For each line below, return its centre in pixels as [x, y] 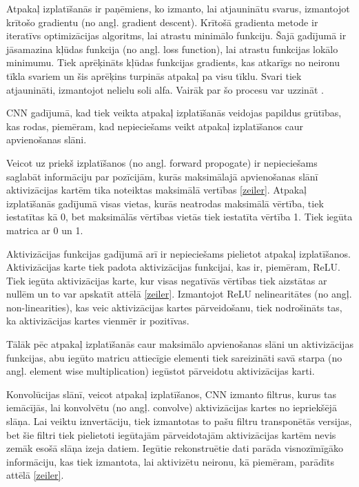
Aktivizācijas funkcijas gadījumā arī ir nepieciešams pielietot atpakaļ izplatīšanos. [178, 253]
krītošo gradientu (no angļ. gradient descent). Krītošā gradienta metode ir [162, 22]
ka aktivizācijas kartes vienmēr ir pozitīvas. [98, 321]
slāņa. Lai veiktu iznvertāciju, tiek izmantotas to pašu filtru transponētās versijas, [179, 421]
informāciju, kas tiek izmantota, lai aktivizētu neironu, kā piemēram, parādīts [170, 461]
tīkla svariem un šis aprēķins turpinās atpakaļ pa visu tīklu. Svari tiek [154, 75]
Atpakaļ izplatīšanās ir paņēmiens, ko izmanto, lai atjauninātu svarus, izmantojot [178, 8]
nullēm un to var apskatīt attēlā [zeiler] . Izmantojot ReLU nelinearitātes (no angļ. [179, 294]
